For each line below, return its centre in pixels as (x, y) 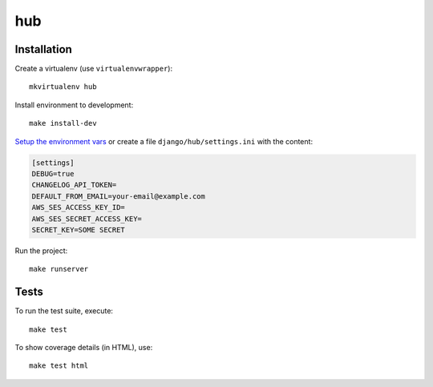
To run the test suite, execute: (64, 311)
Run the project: (41, 250)
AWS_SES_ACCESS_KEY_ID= (79, 208)
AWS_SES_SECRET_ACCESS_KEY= (87, 219)
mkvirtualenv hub (63, 87)
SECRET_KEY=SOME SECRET (79, 230)
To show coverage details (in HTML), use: (84, 348)
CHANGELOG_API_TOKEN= (74, 185)
